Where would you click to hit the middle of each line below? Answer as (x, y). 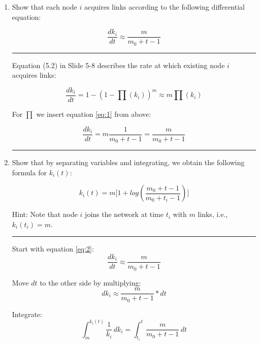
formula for (29, 172)
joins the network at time (124, 214)
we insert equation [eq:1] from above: (94, 114)
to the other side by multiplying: (90, 282)
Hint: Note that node (45, 214)
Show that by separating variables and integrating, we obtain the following (128, 162)
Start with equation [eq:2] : (53, 249)
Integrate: (27, 314)
